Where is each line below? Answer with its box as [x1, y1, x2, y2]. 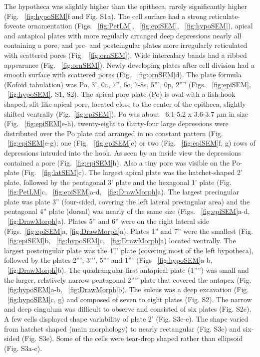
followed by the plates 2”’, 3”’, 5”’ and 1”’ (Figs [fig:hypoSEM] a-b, [4, 255, 213, 265]
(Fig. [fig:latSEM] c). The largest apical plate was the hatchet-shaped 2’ [21, 167, 243, 178]
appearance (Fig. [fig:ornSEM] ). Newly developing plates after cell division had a [4, 59, 255, 70]
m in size [221, 108, 248, 119]
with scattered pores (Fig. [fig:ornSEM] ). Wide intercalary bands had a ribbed [4, 49, 247, 60]
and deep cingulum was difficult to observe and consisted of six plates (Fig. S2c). [4, 304, 252, 314]
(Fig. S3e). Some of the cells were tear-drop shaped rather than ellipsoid [21, 333, 243, 344]
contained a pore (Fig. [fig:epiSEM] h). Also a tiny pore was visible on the [4, 157, 230, 168]
